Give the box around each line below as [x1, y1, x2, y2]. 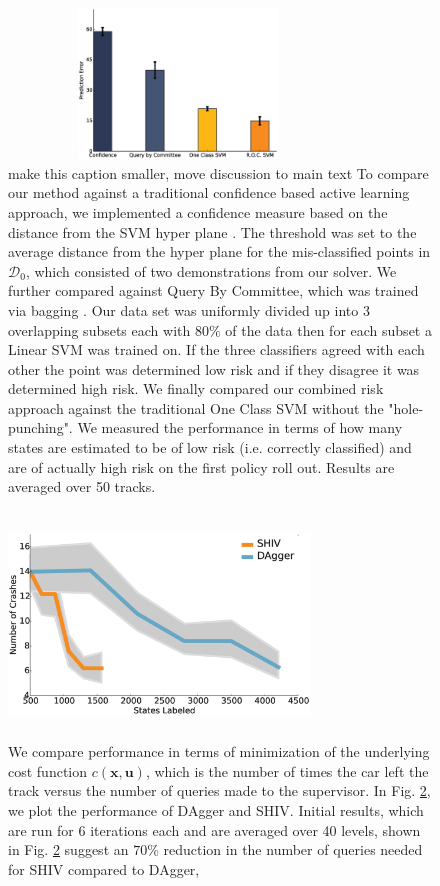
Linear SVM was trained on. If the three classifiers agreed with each [8, 339, 425, 360]
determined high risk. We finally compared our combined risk [8, 378, 384, 399]
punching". [8, 417, 73, 438]
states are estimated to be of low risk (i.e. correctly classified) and [8, 437, 412, 458]
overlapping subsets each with [8, 319, 191, 340]
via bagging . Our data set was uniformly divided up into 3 [8, 299, 370, 320]
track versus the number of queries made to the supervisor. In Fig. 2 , [8, 780, 431, 801]
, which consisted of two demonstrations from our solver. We [25, 260, 397, 281]
